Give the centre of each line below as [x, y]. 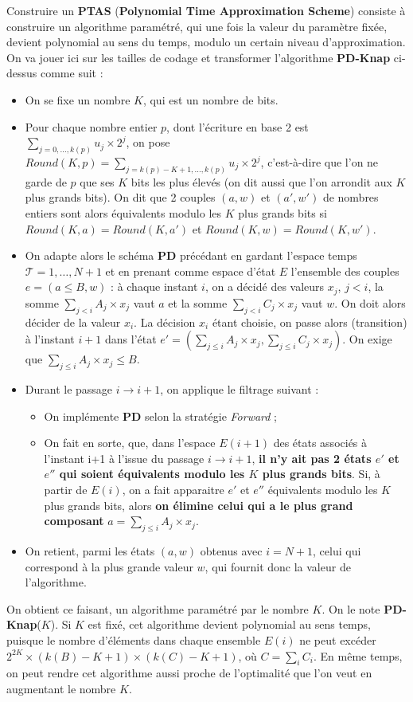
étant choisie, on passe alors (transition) [310, 322]
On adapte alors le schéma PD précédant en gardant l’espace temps [191, 255]
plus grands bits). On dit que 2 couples [120, 197]
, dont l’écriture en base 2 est [238, 126]
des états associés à [320, 443]
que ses [97, 181]
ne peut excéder [338, 640]
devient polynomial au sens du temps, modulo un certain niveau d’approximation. [206, 42]
